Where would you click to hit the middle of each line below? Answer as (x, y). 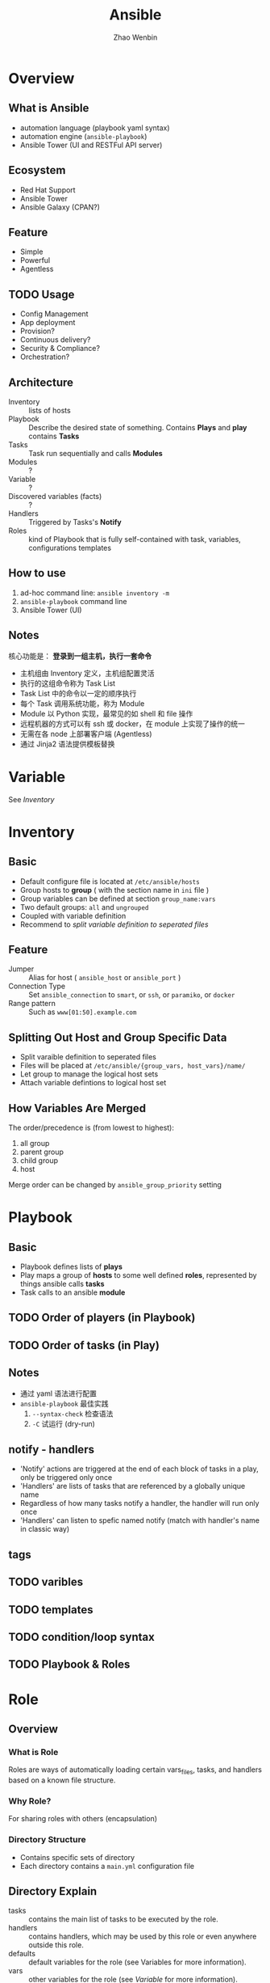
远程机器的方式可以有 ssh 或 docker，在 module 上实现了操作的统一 (133, 723)
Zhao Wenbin (135, 37)
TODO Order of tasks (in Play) (84, 1345)
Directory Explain (53, 1891)
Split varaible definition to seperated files (88, 1057)
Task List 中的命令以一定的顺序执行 (78, 693)
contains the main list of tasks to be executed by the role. (124, 1919)
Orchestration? (45, 357)
